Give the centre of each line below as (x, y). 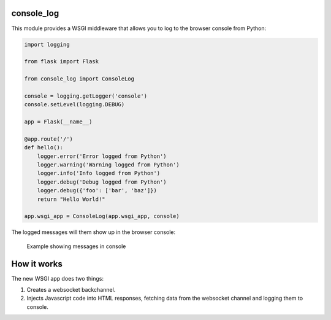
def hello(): (44, 148)
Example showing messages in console (76, 246)
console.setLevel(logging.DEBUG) (74, 105)
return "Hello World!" (71, 199)
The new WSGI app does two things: (58, 278)
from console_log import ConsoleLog (79, 79)
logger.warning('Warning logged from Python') (108, 165)
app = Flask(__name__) (58, 122)
